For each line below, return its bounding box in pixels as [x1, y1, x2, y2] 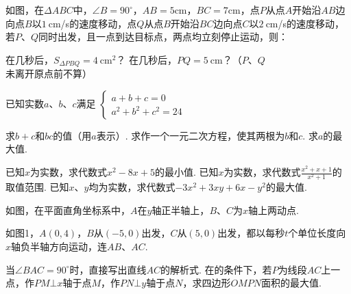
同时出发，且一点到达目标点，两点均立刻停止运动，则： [38, 29, 289, 44]
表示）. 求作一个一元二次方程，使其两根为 [96, 128, 285, 142]
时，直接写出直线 [69, 262, 147, 276]
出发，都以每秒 [217, 226, 285, 240]
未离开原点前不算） [5, 66, 92, 81]
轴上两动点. [248, 202, 299, 217]
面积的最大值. [261, 276, 322, 290]
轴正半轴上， [152, 202, 210, 217]
